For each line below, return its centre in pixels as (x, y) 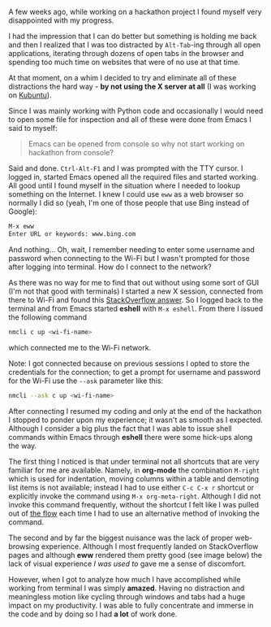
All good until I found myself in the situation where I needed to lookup (125, 185)
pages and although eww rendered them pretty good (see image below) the (135, 555)
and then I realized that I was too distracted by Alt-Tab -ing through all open (135, 45)
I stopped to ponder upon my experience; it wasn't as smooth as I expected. (136, 420)
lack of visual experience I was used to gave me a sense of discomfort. (127, 564)
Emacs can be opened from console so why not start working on (136, 144)
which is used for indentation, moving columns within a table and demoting (134, 478)
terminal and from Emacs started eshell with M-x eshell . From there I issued (136, 308)
